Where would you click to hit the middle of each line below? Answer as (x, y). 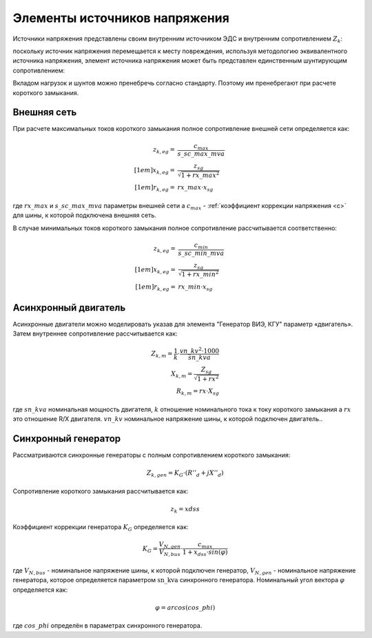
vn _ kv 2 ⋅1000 (199, 350)
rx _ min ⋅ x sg (195, 287)
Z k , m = (162, 355)
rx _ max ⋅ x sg (195, 188)
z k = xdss (185, 510)
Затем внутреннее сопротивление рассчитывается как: (95, 333)
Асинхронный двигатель (69, 308)
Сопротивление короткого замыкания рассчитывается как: (101, 491)
